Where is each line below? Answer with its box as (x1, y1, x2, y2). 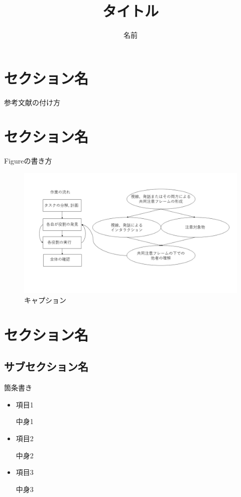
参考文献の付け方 (4, 97, 60, 107)
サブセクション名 (4, 359, 88, 374)
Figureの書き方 (4, 155, 52, 166)
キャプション (24, 295, 66, 305)
